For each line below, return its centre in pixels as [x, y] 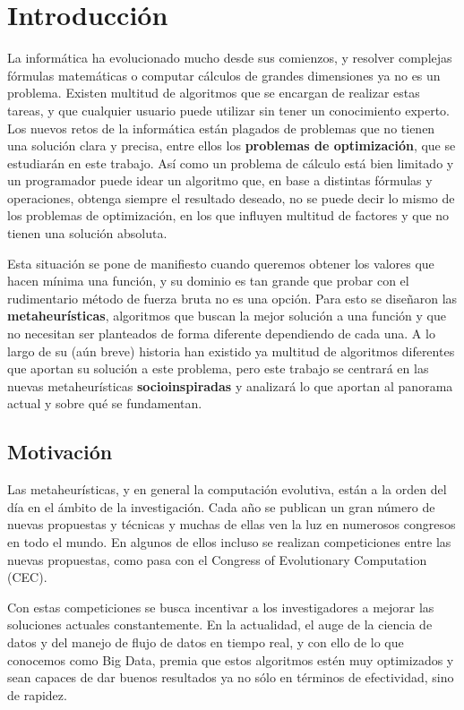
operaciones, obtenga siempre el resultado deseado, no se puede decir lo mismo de [231, 197]
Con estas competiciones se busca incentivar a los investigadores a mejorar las [221, 607]
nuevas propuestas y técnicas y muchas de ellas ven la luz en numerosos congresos [232, 524]
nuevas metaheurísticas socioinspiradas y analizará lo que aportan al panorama [230, 385]
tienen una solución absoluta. [87, 233]
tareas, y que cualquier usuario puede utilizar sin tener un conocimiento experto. [228, 110]
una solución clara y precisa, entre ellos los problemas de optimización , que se [232, 145]
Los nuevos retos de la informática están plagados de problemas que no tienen [221, 128]
